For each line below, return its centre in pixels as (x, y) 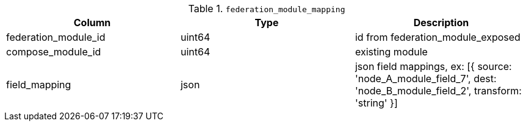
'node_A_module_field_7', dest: (426, 79)
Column (92, 23)
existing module (391, 52)
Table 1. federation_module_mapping (267, 9)
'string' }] (376, 103)
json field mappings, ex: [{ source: (433, 66)
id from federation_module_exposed (438, 37)
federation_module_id (56, 37)
